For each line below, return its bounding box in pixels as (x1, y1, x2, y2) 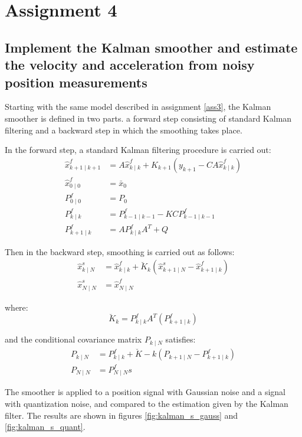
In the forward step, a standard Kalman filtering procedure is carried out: (5, 144, 271, 156)
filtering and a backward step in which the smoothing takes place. (5, 123, 242, 136)
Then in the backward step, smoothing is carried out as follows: (5, 245, 235, 257)
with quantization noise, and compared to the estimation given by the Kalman (5, 397, 288, 409)
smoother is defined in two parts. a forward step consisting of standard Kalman (5, 112, 292, 124)
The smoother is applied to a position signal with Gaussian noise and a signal (5, 386, 285, 398)
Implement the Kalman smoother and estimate (5, 38, 298, 56)
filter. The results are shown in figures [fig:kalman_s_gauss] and (5, 409, 238, 421)
